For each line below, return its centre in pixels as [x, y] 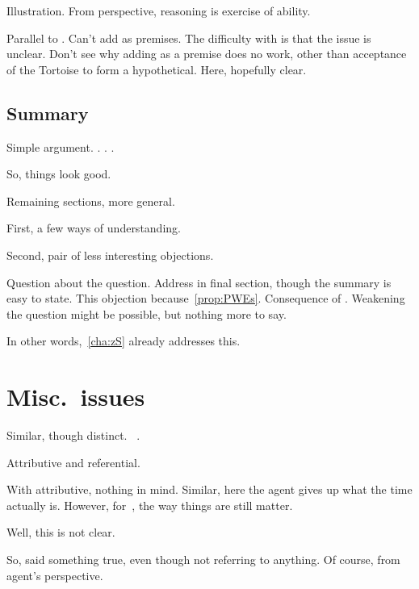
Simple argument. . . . [61, 146]
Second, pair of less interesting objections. [110, 255]
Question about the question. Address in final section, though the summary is [199, 282]
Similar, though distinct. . [73, 435]
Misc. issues [76, 397]
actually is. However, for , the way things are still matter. [150, 505]
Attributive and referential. [73, 462]
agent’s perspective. [55, 575]
